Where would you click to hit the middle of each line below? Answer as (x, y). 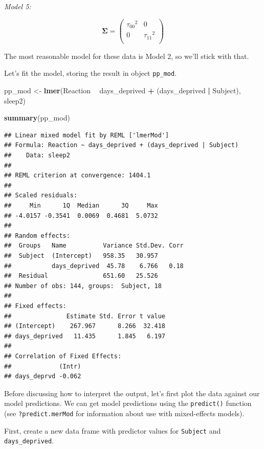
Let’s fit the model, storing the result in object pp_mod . (91, 73)
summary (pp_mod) (37, 118)
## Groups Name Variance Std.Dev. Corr (94, 246)
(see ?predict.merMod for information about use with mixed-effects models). (124, 413)
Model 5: (18, 6)
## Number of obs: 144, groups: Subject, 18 (83, 286)
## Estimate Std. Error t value (85, 316)
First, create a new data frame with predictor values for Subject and (113, 430)
